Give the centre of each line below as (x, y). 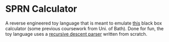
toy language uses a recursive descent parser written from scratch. (76, 34)
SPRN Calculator (41, 9)
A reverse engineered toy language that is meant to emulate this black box (84, 23)
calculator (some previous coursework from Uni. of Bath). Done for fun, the (84, 28)
